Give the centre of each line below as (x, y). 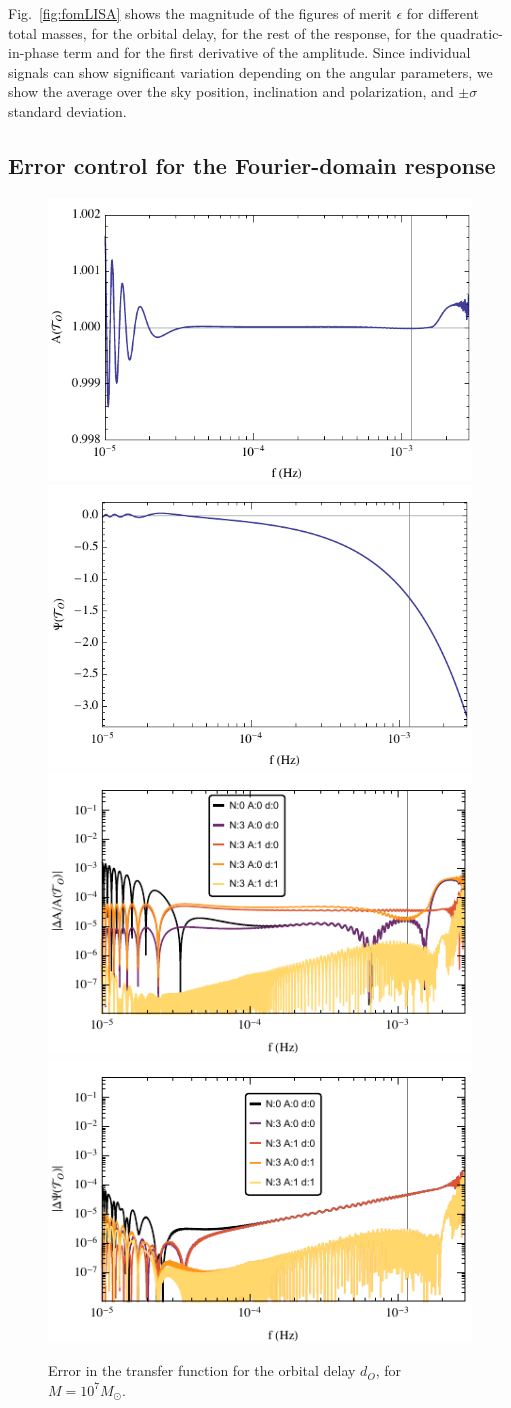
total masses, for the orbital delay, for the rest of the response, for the (222, 32)
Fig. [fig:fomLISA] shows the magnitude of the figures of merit (200, 13)
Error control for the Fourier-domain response (252, 164)
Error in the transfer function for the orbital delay (202, 1370)
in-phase (33, 52)
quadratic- (472, 32)
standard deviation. (67, 110)
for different (442, 13)
